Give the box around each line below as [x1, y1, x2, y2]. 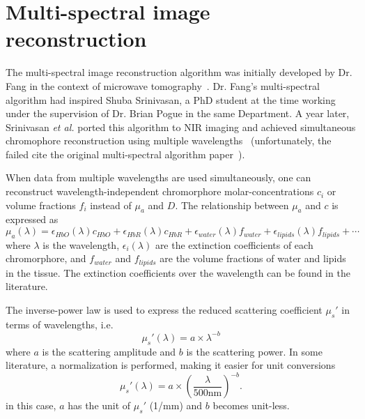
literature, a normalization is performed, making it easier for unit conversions [6, 358, 336, 372]
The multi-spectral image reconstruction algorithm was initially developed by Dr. [6, 65, 352, 79]
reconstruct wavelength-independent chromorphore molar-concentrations [6, 184, 314, 199]
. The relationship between [175, 197, 289, 212]
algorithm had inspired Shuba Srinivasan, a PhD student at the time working [6, 92, 336, 107]
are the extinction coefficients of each [155, 237, 313, 252]
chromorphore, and [6, 251, 86, 266]
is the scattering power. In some [186, 344, 323, 358]
